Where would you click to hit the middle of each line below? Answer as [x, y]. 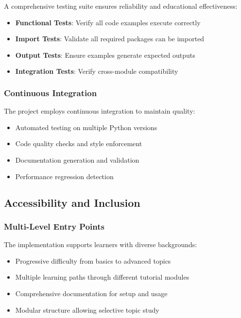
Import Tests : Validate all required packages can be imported [110, 39]
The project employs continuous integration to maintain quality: [100, 111]
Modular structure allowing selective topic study [87, 310]
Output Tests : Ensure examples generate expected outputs [105, 55]
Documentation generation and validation [77, 159]
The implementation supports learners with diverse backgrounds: [101, 244]
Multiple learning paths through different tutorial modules [102, 277]
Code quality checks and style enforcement [79, 143]
